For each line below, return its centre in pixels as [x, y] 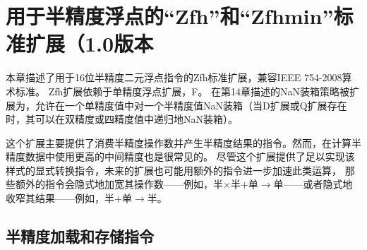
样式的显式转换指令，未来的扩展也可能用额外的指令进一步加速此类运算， [174, 170]
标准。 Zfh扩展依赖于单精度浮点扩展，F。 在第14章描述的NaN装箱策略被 [182, 91]
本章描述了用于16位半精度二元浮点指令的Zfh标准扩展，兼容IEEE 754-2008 [174, 77]
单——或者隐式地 [313, 184]
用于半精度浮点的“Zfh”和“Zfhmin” [170, 16]
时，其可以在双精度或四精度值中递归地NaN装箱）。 [122, 119]
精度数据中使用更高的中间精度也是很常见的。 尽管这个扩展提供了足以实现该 [180, 156]
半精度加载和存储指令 [80, 236]
